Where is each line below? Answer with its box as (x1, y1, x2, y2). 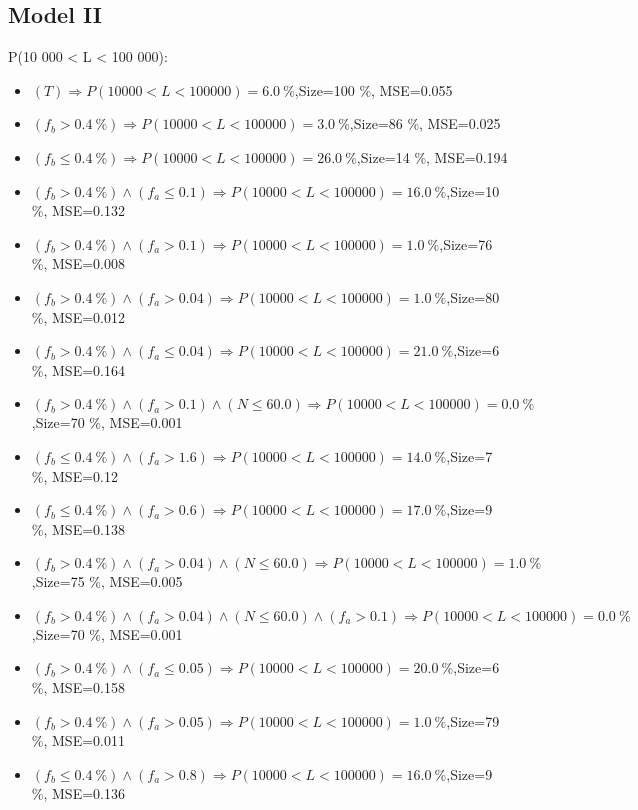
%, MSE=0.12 (31, 465, 118, 486)
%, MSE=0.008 (31, 253, 125, 274)
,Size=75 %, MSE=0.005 (31, 571, 183, 592)
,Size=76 (439, 233, 493, 254)
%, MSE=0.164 (31, 359, 125, 380)
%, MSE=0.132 (31, 200, 125, 221)
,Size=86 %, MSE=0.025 (349, 113, 501, 134)
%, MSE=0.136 (31, 783, 125, 804)
